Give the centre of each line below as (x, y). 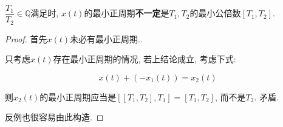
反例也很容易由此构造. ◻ (54, 117)
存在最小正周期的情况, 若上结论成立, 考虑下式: (145, 59)
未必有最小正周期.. (106, 38)
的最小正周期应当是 (78, 96)
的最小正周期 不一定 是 (127, 13)
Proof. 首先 (26, 38)
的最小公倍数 (215, 13)
